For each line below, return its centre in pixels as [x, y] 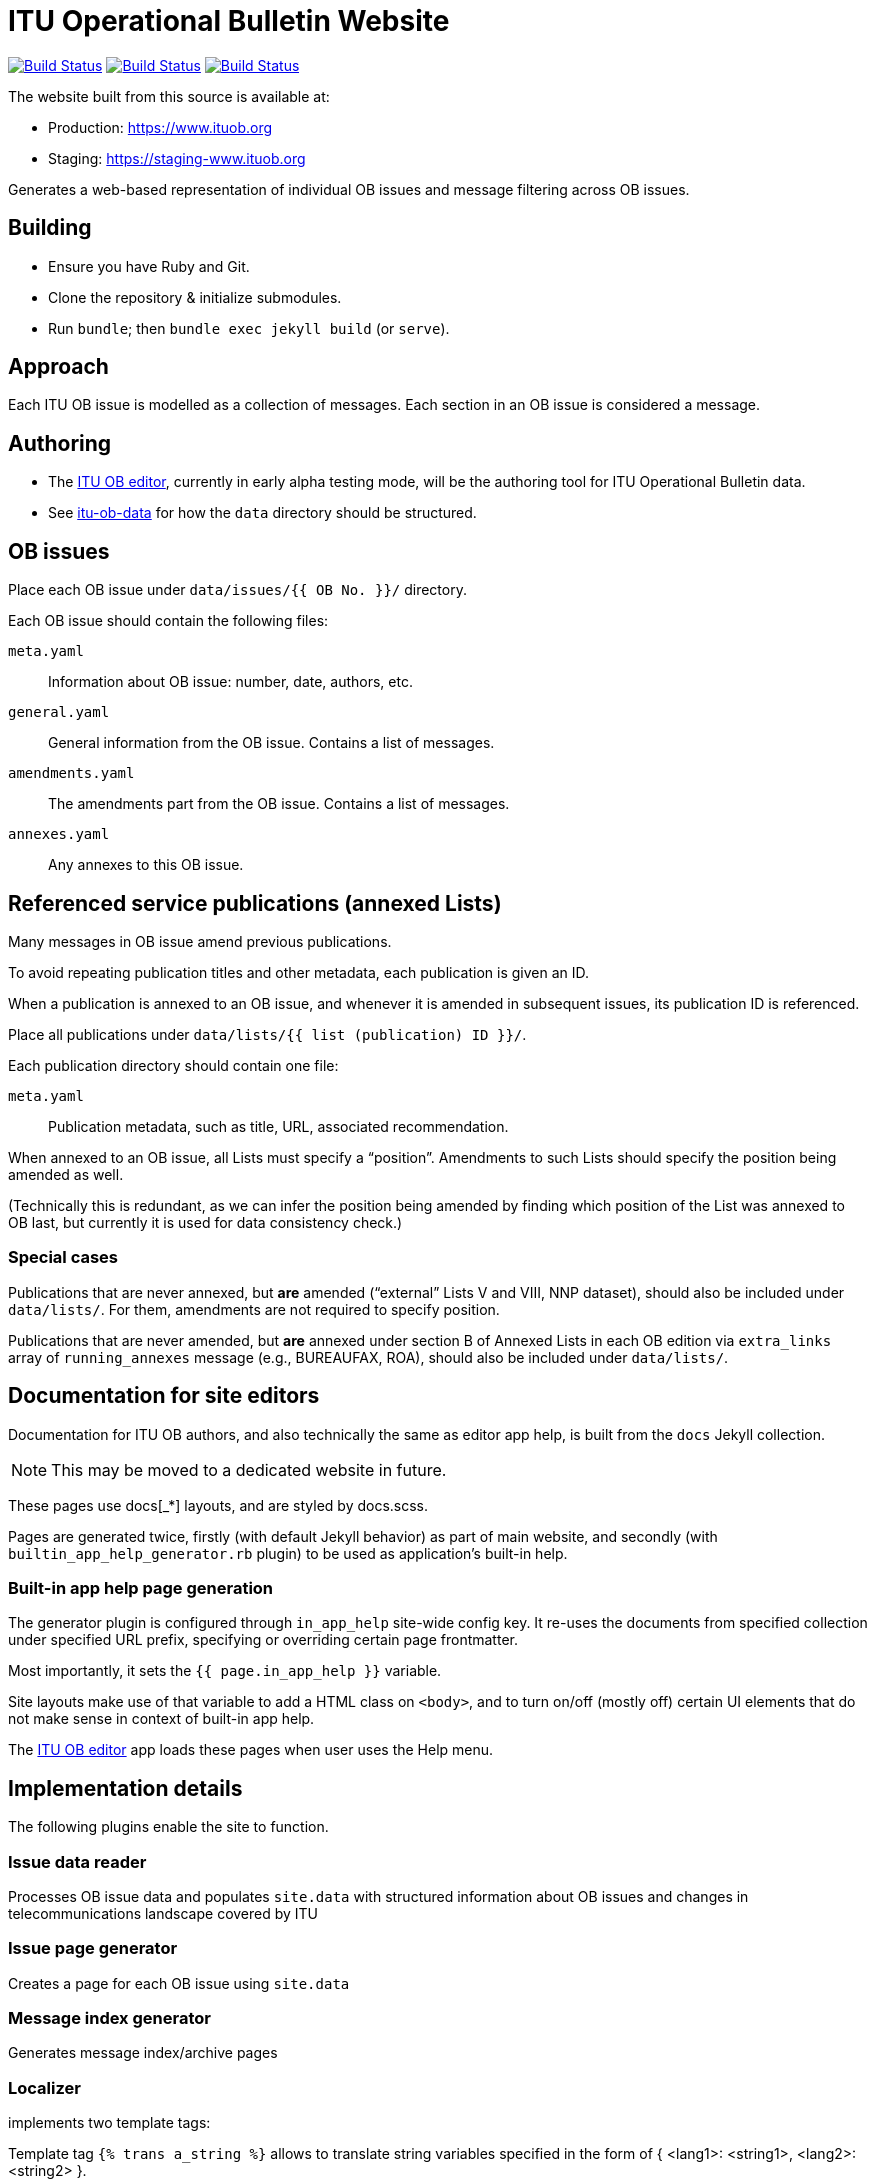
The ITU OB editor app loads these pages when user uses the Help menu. [251, 1750]
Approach [58, 367]
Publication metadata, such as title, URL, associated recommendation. [278, 1126]
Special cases [63, 1257]
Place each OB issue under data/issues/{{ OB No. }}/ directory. [237, 590]
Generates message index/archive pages [143, 2053]
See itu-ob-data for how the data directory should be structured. [262, 513]
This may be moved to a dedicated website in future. [249, 1469]
